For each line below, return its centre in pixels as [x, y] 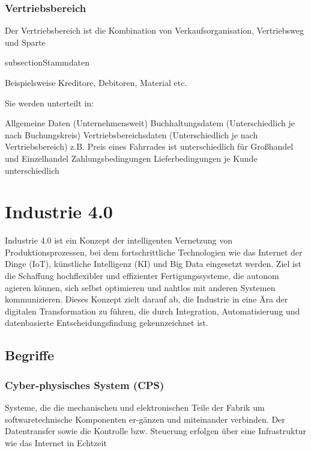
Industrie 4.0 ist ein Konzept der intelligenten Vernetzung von [119, 240]
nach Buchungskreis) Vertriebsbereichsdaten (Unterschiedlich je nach [131, 134]
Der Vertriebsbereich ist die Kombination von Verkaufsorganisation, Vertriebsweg [154, 30]
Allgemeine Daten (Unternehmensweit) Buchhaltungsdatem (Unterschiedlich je [150, 123]
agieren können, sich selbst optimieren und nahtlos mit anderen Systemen [140, 287]
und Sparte [25, 42]
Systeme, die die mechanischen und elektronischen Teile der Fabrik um [135, 407]
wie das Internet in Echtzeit [56, 442]
